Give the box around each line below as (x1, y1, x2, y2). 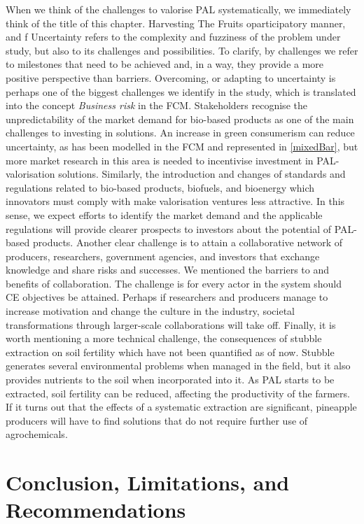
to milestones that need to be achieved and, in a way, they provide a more (6, 57, 324, 71)
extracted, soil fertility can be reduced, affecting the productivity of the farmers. (6, 385, 350, 400)
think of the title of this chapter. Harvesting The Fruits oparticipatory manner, (6, 15, 346, 30)
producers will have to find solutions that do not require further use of (6, 413, 308, 427)
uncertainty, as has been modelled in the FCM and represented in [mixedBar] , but (6, 139, 358, 153)
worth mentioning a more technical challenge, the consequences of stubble (6, 331, 322, 346)
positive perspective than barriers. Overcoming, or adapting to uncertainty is (6, 70, 336, 85)
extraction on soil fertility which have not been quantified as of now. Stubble (6, 344, 335, 359)
